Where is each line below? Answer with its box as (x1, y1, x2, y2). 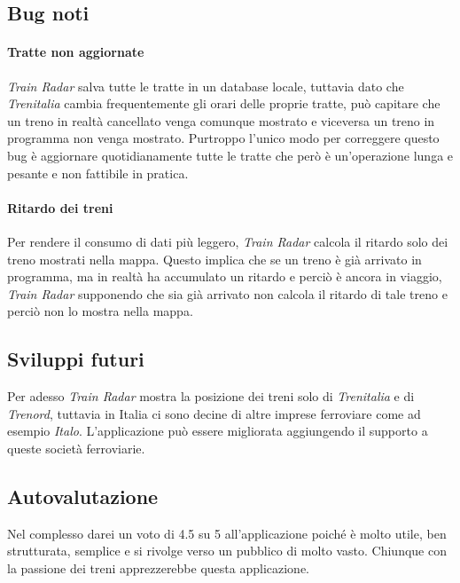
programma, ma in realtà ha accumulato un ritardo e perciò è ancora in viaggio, (7, 267, 442, 286)
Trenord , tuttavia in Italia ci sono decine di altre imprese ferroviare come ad (7, 404, 421, 422)
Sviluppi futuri (7, 345, 144, 373)
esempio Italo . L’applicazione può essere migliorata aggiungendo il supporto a (7, 421, 428, 440)
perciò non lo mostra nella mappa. (7, 302, 193, 320)
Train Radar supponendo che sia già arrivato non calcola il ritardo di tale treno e (7, 284, 448, 303)
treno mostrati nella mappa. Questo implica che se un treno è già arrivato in (7, 249, 422, 268)
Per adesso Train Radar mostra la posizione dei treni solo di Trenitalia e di (7, 387, 415, 406)
